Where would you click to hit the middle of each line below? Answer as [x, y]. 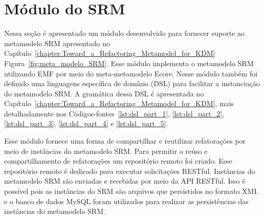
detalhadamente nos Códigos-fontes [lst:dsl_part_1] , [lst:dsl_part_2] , [114, 113]
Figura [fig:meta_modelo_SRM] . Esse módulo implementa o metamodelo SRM [129, 63]
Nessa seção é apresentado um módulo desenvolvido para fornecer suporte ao [125, 33]
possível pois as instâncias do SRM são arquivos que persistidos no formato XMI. [131, 191]
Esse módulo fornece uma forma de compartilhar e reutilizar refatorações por [125, 141]
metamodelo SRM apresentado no [57, 43]
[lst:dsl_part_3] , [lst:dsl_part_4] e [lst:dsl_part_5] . [86, 123]
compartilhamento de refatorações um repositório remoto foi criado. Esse [118, 161]
